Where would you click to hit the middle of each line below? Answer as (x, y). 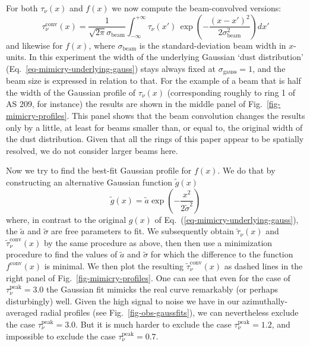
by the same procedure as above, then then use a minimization (158, 242)
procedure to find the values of (62, 254)
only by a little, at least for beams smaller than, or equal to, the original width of (154, 127)
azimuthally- (265, 301)
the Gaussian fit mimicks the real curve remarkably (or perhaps (162, 289)
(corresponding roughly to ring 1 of (231, 92)
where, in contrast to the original (66, 219)
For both (22, 8)
